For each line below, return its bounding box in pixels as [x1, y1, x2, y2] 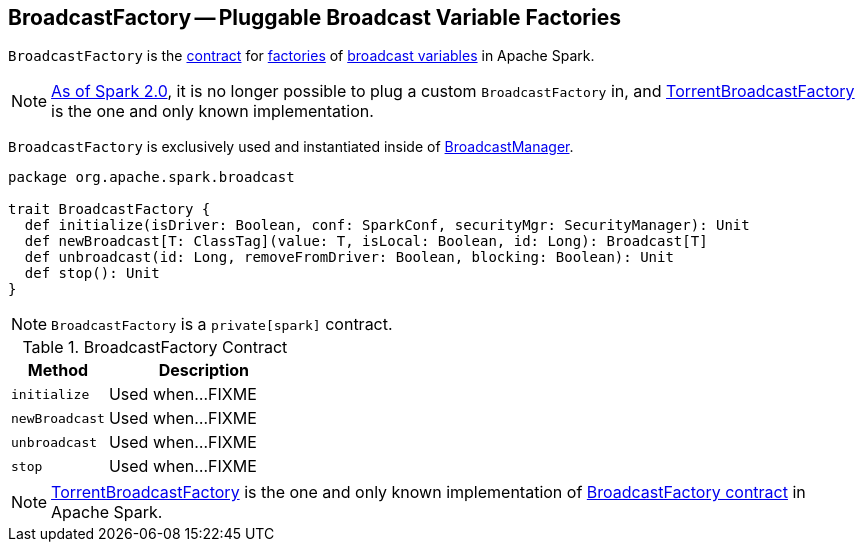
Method [27, 360, 89, 381]
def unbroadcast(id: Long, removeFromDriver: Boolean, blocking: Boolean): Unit [24, 249, 674, 266]
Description [158, 360, 250, 381]
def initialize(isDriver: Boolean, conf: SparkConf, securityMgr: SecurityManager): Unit [24, 217, 750, 234]
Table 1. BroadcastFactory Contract [22, 337, 288, 358]
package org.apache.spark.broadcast [8, 169, 295, 186]
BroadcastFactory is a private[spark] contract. [51, 314, 393, 335]
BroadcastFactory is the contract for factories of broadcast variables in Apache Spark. [8, 47, 595, 65]
